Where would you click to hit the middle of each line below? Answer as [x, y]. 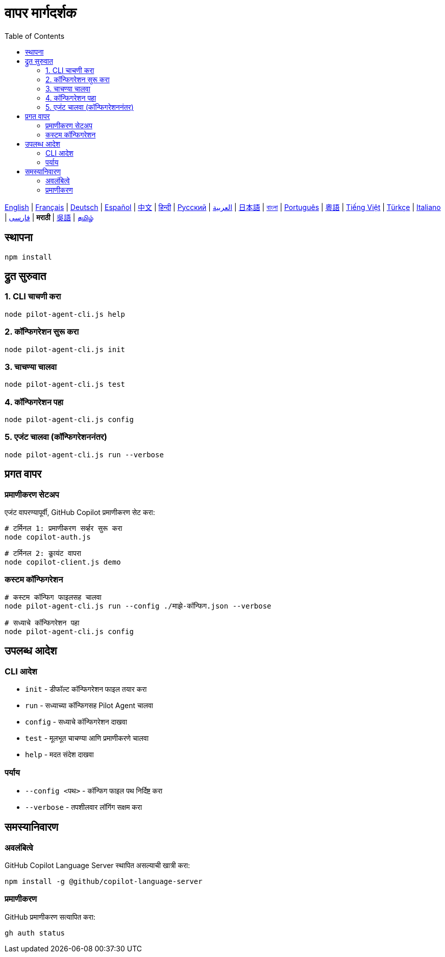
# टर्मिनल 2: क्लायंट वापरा [43, 554]
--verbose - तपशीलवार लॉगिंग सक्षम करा [84, 807]
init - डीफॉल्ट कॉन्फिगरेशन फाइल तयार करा [86, 689]
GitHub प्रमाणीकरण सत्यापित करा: [50, 917]
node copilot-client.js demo [63, 562]
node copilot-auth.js [48, 537]
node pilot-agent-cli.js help [65, 314]
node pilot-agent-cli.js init [65, 349]
